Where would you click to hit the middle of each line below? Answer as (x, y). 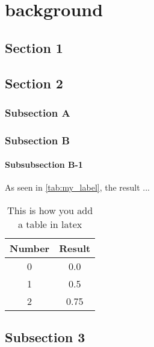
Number (30, 248)
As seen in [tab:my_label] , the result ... (78, 187)
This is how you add (50, 210)
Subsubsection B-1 (44, 164)
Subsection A (38, 112)
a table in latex (50, 224)
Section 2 (34, 83)
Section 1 (34, 47)
